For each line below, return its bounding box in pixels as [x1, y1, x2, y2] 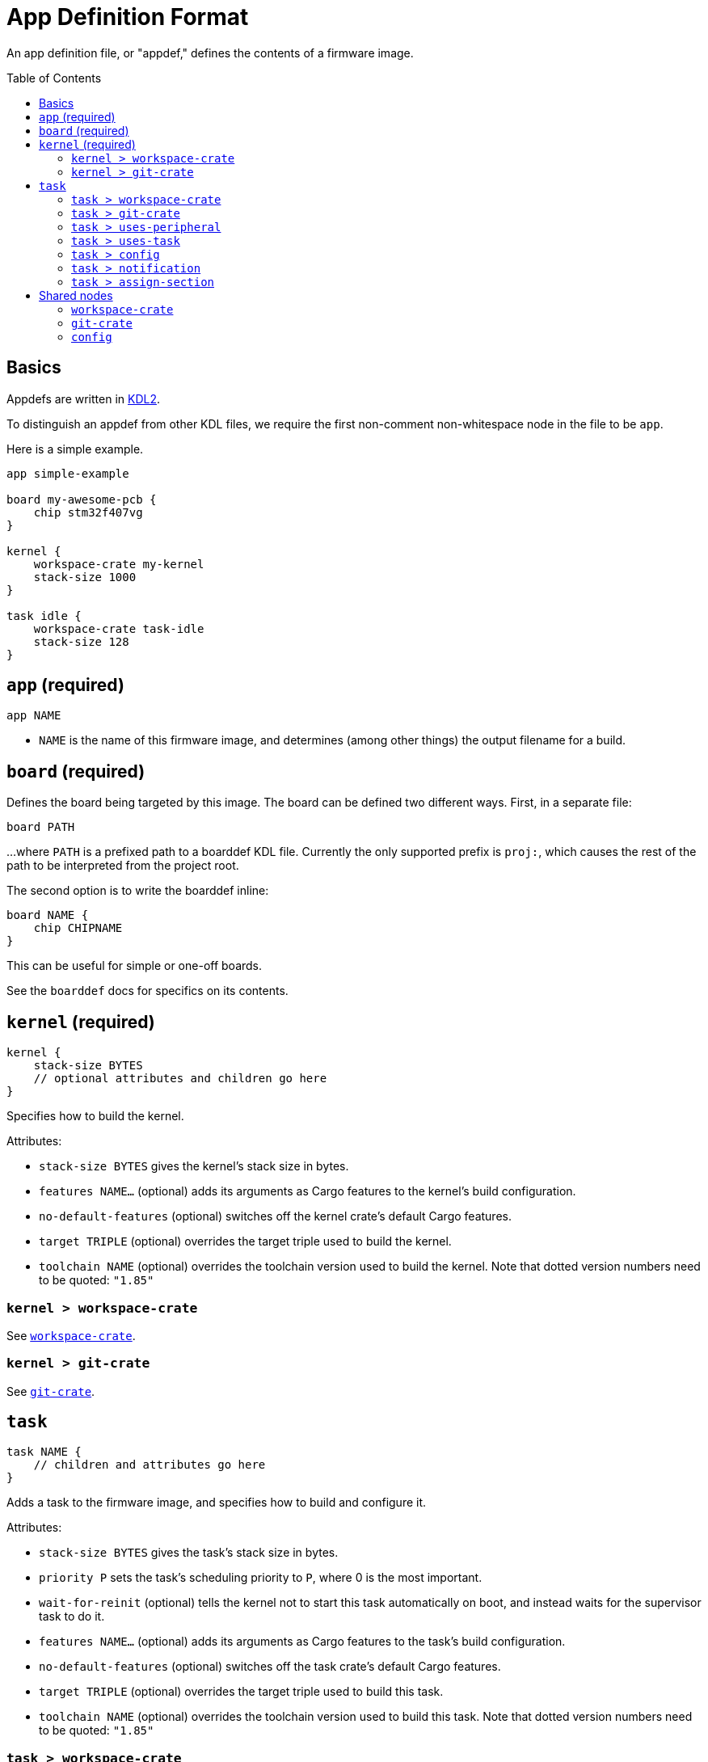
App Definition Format [6, 3, 249, 31]
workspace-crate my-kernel [33, 557, 204, 571]
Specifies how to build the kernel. [6, 1109, 184, 1123]
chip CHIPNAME [33, 921, 123, 935]
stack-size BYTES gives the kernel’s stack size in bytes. [39, 1159, 349, 1174]
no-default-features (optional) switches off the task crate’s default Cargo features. [39, 1659, 501, 1674]
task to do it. [39, 1609, 105, 1624]
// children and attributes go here [33, 1458, 266, 1472]
